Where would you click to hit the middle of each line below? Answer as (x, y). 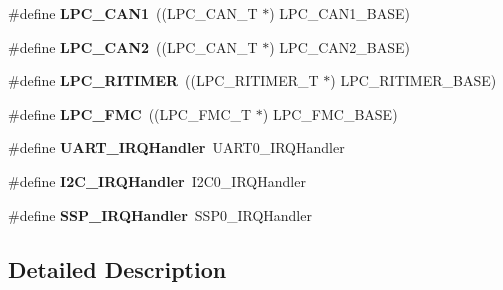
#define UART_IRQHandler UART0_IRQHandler (176, 147)
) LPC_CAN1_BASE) (340, 13)
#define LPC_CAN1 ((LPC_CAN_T (133, 13)
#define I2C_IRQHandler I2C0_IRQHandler (157, 180)
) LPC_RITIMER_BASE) (413, 80)
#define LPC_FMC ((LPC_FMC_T (130, 113)
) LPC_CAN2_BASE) (340, 46)
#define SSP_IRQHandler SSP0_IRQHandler (160, 214)
